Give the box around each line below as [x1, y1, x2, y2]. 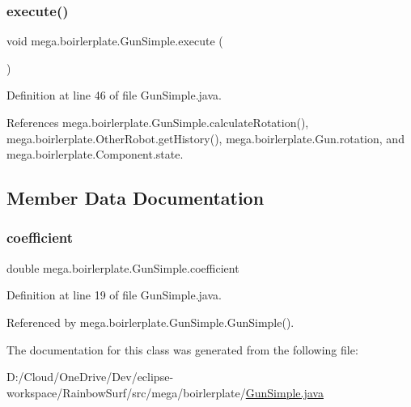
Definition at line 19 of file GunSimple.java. [6, 286, 222, 303]
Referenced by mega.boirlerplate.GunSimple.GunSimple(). [6, 313, 294, 330]
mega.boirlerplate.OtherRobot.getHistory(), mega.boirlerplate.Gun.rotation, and [6, 129, 405, 146]
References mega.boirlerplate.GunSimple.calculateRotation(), [6, 114, 309, 130]
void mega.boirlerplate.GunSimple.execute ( [6, 32, 223, 49]
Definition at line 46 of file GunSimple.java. [6, 87, 222, 104]
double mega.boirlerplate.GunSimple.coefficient [6, 259, 239, 276]
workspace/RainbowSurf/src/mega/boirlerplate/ [6, 384, 246, 401]
